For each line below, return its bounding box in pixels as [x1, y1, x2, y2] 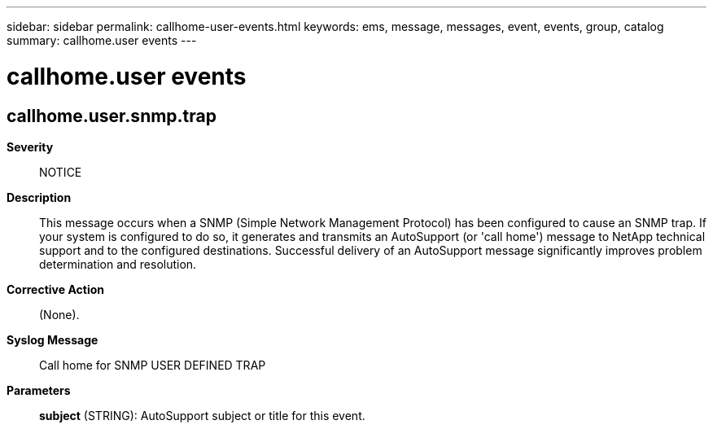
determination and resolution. [39, 256, 197, 271]
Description [7, 190, 72, 204]
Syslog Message [7, 332, 98, 347]
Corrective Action [7, 282, 104, 296]
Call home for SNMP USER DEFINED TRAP [39, 357, 266, 372]
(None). [39, 307, 80, 322]
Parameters [7, 383, 71, 397]
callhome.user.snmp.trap [7, 105, 217, 126]
